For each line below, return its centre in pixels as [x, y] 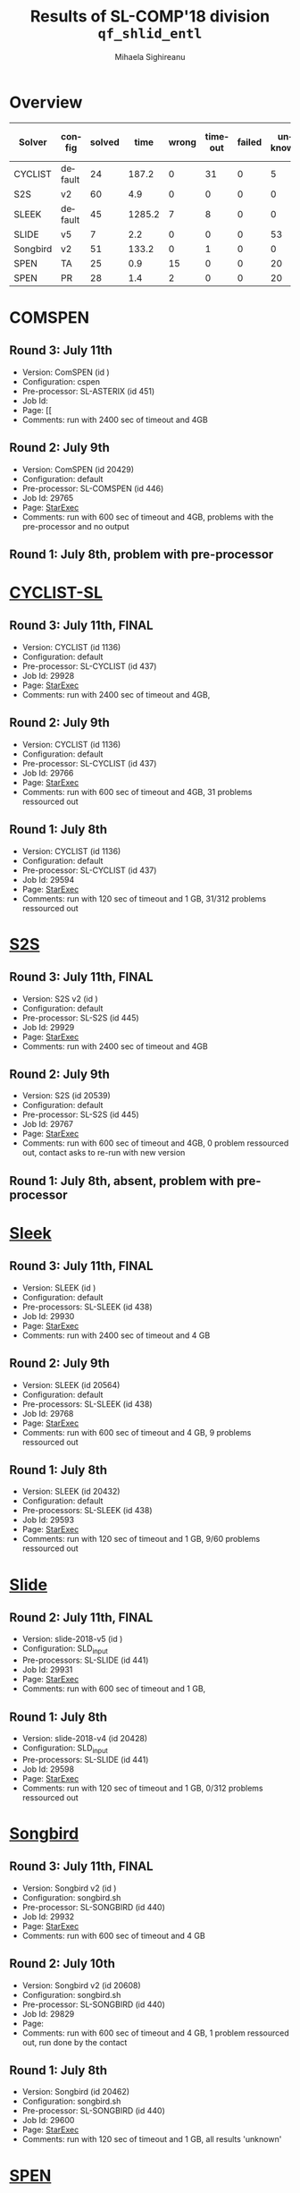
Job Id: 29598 [48, 1769]
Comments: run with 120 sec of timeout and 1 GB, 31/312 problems [144, 898]
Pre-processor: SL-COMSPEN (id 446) [93, 488]
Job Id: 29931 [47, 1670]
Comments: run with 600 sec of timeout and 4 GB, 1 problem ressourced [156, 2033]
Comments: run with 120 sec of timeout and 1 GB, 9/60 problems [141, 1539]
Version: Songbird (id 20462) [76, 2092]
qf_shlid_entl [150, 34]
